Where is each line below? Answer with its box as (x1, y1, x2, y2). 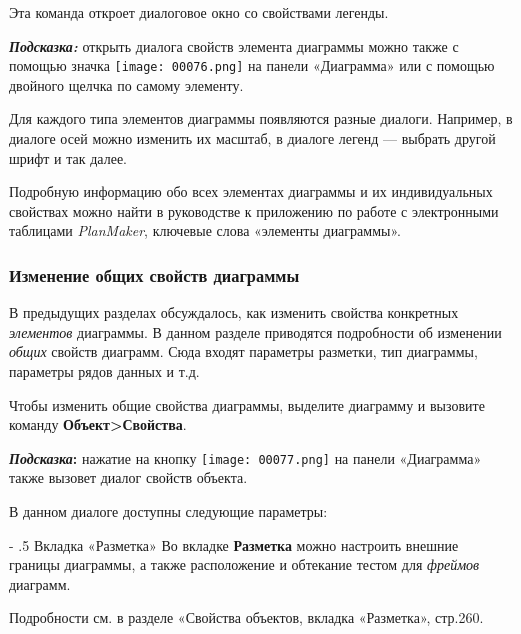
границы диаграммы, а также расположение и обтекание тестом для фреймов (9, 554, 480, 575)
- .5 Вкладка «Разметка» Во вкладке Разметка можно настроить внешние (9, 534, 459, 555)
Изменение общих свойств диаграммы (9, 262, 300, 287)
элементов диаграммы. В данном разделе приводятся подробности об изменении (9, 321, 502, 342)
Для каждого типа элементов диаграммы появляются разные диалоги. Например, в (9, 108, 513, 129)
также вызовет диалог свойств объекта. (9, 467, 248, 488)
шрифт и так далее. (9, 147, 128, 168)
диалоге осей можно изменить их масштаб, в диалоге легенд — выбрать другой (9, 128, 496, 149)
